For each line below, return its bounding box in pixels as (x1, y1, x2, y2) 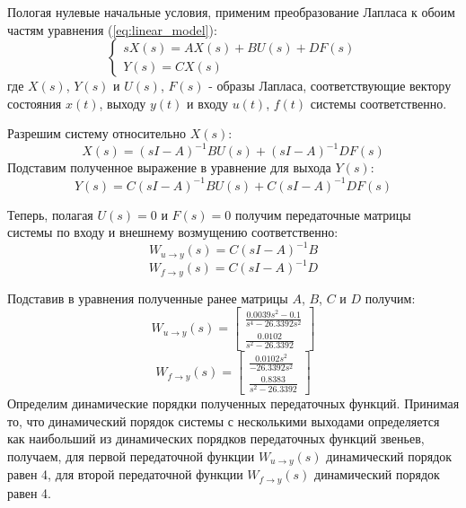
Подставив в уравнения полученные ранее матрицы (7, 288, 288, 307)
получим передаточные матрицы (234, 205, 411, 223)
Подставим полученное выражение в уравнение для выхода (7, 158, 331, 177)
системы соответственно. (310, 93, 447, 112)
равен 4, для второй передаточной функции (7, 465, 243, 484)
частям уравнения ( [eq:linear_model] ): (7, 20, 217, 39)
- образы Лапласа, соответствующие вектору (208, 76, 452, 95)
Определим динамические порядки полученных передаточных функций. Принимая (7, 394, 460, 413)
